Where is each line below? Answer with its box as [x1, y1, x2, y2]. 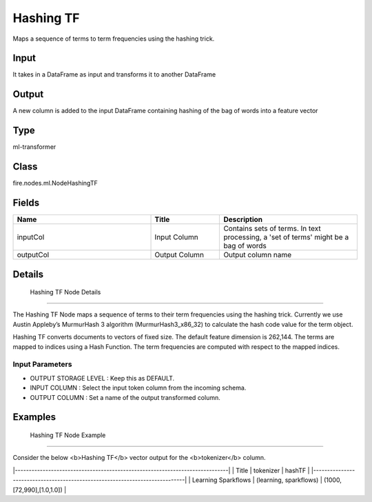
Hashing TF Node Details [30, 288, 101, 297]
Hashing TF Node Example [30, 431, 106, 439]
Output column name [223, 250, 292, 260]
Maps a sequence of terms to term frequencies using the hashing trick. [12, 34, 215, 43]
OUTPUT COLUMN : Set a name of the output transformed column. [30, 393, 220, 401]
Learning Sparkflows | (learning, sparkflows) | [192, 476, 323, 484]
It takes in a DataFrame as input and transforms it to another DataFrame [12, 70, 216, 79]
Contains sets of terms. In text [223, 224, 322, 234]
